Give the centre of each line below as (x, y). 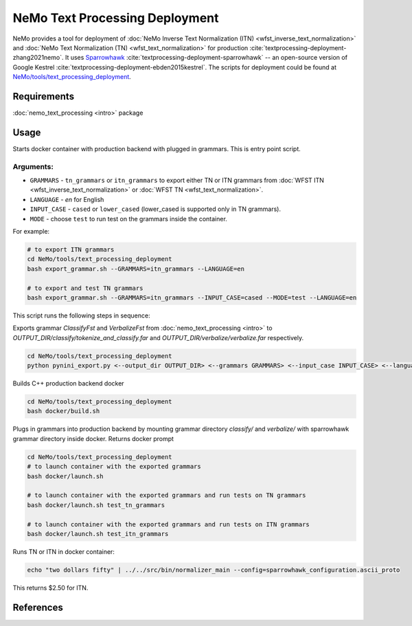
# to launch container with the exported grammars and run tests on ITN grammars (169, 524)
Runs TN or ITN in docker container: (64, 551)
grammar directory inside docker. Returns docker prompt (93, 438)
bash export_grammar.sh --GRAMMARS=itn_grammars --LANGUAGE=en (136, 269)
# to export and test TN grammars (85, 288)
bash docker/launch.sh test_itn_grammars (98, 534)
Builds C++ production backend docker (68, 383)
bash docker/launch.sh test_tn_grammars (96, 505)
